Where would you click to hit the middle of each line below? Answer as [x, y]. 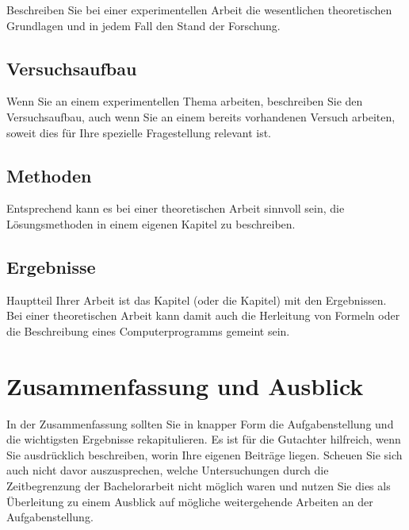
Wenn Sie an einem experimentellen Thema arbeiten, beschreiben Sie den [185, 101]
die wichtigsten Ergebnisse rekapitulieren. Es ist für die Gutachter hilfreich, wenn [204, 439]
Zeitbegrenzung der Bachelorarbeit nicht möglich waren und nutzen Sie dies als [199, 486]
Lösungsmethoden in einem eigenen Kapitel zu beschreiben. [151, 223]
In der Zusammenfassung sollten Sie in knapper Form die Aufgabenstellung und [200, 423]
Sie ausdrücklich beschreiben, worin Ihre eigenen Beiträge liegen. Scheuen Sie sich [204, 454]
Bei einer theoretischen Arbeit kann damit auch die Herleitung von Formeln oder [203, 315]
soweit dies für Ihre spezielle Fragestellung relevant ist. [139, 132]
